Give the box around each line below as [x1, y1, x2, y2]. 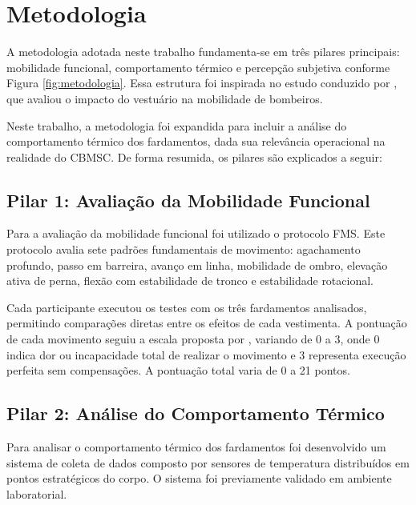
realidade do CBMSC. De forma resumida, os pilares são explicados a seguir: [6, 148, 382, 165]
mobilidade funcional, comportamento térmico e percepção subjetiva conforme [6, 58, 390, 75]
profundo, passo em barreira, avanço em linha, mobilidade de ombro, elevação [6, 256, 388, 273]
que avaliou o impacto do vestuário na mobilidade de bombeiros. [6, 90, 323, 106]
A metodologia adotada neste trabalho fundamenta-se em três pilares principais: [6, 43, 400, 60]
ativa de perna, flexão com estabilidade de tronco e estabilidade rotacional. [6, 272, 374, 289]
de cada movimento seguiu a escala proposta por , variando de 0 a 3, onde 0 [6, 331, 380, 347]
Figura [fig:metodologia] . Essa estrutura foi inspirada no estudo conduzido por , [6, 74, 398, 91]
